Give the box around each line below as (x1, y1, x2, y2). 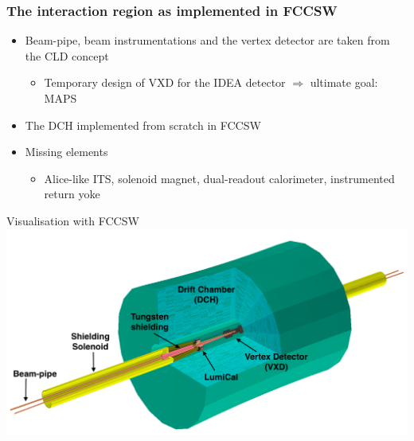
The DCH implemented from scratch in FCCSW (25, 116, 261, 133)
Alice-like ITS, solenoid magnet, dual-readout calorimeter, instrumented (44, 170, 395, 186)
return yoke (44, 185, 100, 202)
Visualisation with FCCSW (6, 212, 139, 228)
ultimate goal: (310, 74, 378, 91)
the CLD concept (25, 47, 109, 64)
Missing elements (25, 143, 108, 160)
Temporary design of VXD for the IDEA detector (44, 74, 286, 91)
